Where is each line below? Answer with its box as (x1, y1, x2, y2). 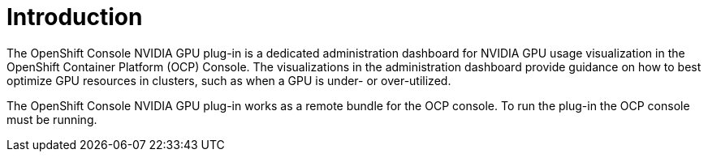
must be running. (6, 112, 97, 126)
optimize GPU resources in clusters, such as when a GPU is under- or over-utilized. (6, 73, 451, 88)
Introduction (6, 3, 143, 31)
